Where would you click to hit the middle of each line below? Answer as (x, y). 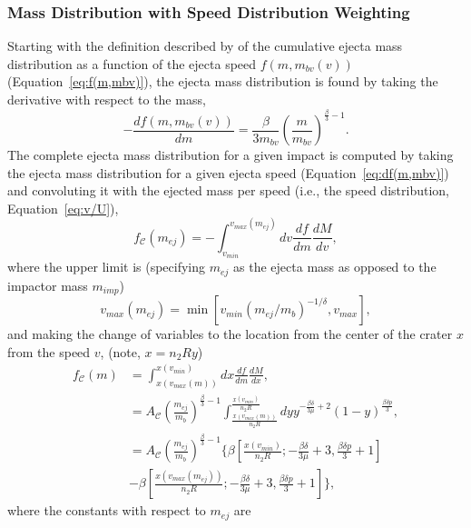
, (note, (120, 351)
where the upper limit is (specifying (107, 267)
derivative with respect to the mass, (107, 99)
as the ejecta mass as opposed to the (335, 267)
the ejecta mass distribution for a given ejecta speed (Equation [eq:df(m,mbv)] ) (228, 172)
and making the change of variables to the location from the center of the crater (230, 334)
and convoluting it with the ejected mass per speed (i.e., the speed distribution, (228, 190)
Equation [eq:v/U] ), (63, 208)
